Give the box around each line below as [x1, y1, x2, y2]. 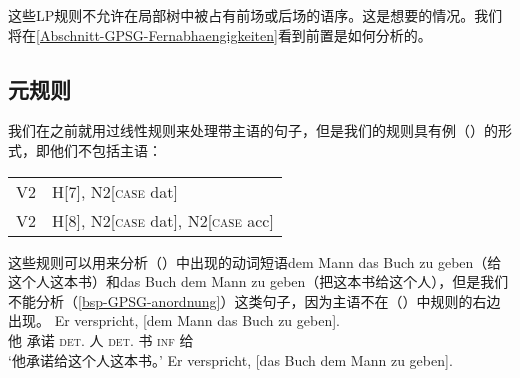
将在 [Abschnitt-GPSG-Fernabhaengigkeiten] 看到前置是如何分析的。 [8, 24, 432, 45]
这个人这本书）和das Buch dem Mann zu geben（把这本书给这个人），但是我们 [8, 271, 509, 292]
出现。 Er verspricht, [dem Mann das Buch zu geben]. [8, 310, 340, 331]
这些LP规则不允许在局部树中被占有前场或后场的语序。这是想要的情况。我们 [8, 5, 503, 25]
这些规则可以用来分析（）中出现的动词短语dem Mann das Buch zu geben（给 [8, 251, 502, 272]
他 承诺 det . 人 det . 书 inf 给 [8, 329, 194, 350]
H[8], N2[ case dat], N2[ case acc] [52, 208, 274, 232]
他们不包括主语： [49, 139, 162, 160]
